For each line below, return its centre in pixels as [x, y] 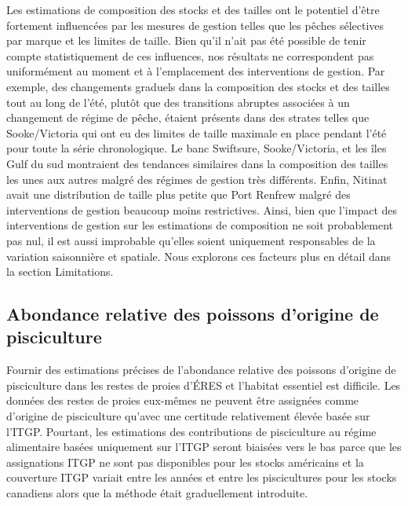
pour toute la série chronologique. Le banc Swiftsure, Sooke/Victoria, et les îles [197, 148]
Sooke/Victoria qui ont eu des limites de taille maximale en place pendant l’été [197, 132]
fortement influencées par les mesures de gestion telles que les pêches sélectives [195, 25]
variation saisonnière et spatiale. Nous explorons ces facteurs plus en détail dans [199, 256]
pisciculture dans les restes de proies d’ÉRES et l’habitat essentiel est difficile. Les [204, 385]
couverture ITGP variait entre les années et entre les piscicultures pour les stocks [202, 477]
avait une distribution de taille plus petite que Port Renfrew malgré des [178, 194]
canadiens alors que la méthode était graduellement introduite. [157, 493]
